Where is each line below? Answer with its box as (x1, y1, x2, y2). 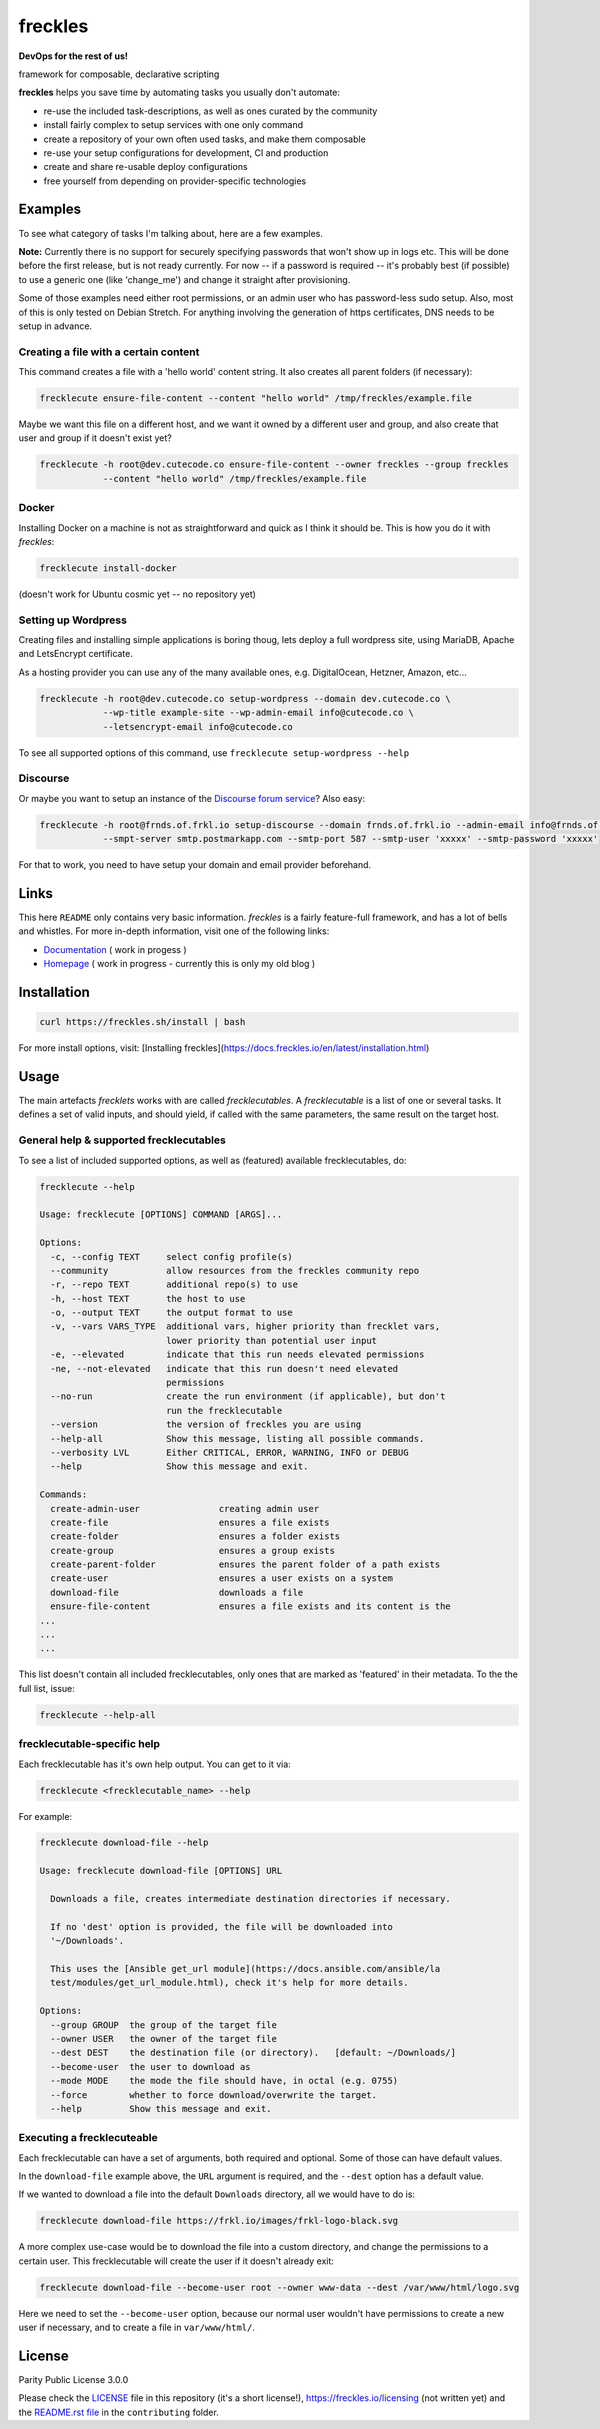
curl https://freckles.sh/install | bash (39, 1016, 246, 1028)
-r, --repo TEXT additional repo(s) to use (50, 1279, 299, 1290)
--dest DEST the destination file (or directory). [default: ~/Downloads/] (50, 2047, 457, 2059)
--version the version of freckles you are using (50, 1419, 362, 1430)
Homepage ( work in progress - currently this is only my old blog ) (43, 958, 316, 970)
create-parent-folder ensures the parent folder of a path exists (50, 1559, 441, 1570)
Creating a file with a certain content (18, 345, 200, 359)
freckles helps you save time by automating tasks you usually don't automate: (18, 86, 340, 99)
